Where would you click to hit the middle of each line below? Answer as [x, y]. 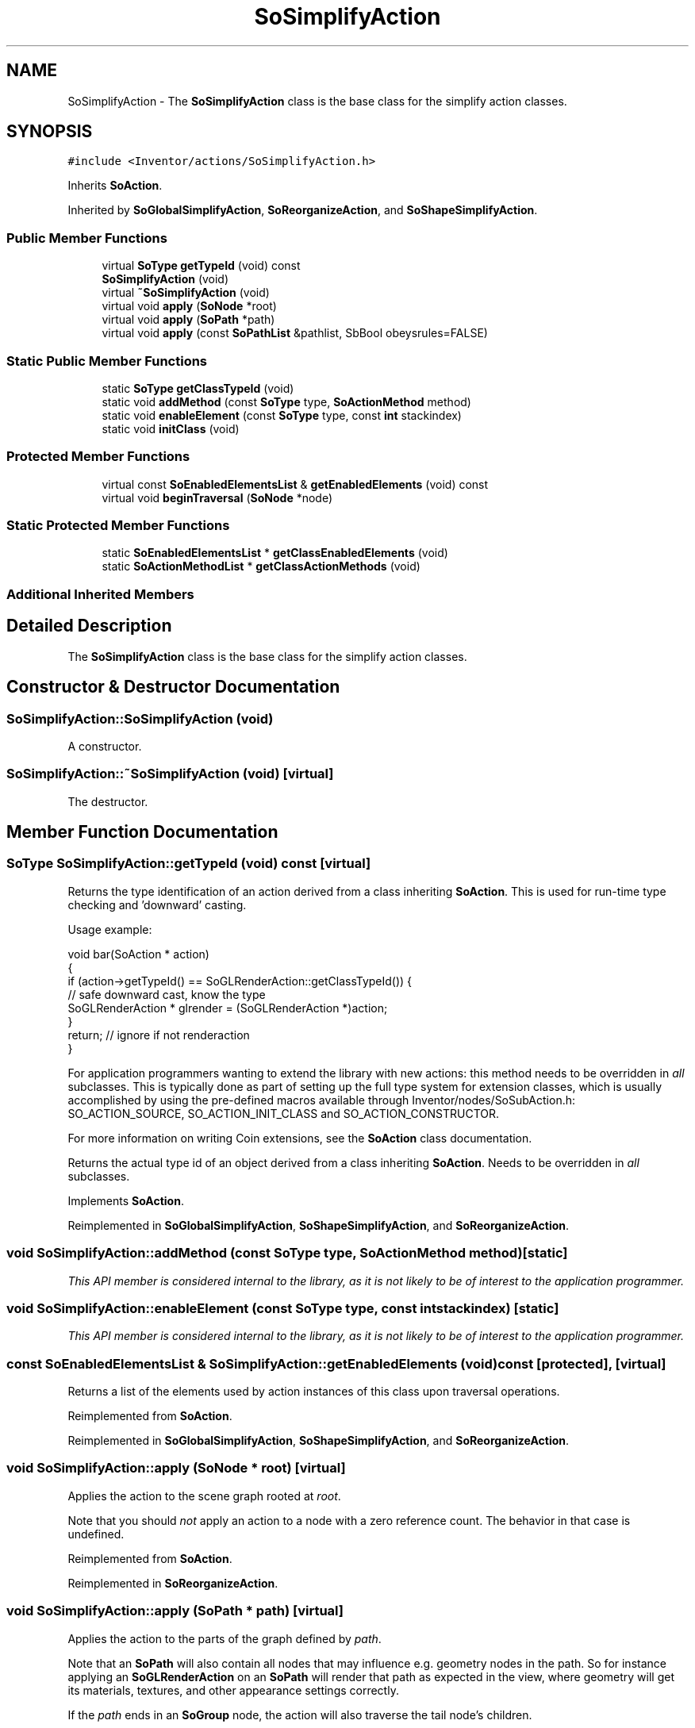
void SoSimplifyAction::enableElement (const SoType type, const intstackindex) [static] [283, 1308]
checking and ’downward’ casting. [157, 904]
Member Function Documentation [142, 832]
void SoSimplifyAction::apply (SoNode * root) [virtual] [176, 1468]
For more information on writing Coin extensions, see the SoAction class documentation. [300, 1138]
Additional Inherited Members [100, 594]
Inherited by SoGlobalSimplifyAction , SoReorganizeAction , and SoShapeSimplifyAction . [303, 210]
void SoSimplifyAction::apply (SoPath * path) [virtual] [175, 1611]
